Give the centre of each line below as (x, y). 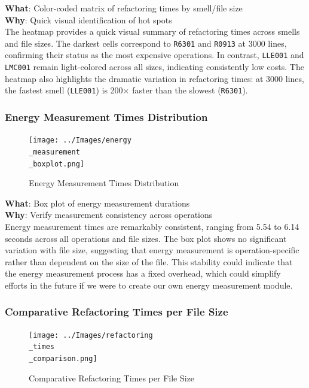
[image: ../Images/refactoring (91, 335)
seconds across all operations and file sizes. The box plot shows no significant (146, 238)
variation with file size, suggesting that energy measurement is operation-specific (152, 250)
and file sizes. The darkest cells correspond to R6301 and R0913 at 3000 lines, (146, 43)
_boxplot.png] (57, 164)
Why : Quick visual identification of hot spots (88, 19)
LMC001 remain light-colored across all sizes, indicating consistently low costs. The (154, 67)
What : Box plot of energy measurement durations (97, 203)
